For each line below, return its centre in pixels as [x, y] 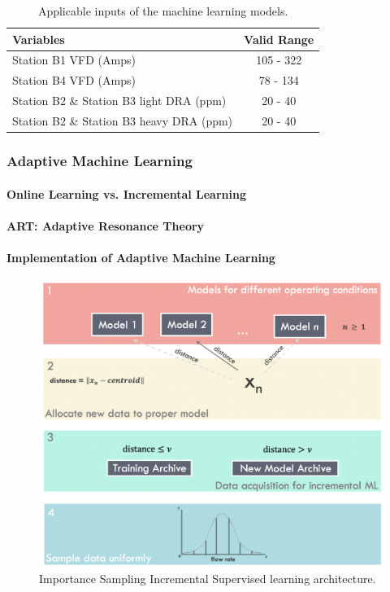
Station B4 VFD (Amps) [74, 80]
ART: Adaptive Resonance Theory [106, 225]
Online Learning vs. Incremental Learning [126, 193]
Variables [39, 39]
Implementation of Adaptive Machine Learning [141, 257]
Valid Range [279, 39]
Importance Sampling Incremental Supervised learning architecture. [208, 579]
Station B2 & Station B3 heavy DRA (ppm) [123, 120]
